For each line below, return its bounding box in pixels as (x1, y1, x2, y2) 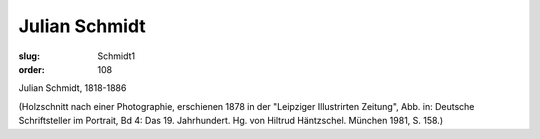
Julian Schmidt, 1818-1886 (18, 82, 127, 94)
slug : (18, 50, 40, 62)
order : (18, 63, 45, 75)
